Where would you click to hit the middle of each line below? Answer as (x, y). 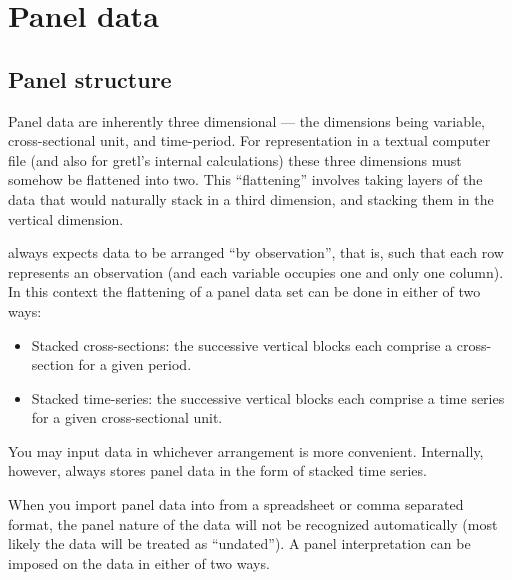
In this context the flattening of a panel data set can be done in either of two (244, 291)
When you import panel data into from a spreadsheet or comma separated (236, 504)
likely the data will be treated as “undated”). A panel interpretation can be (239, 543)
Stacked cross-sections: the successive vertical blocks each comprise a (242, 344)
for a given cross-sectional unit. (127, 417)
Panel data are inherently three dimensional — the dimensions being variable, (246, 120)
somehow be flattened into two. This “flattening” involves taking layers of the (245, 179)
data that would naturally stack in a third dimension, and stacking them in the (251, 198)
